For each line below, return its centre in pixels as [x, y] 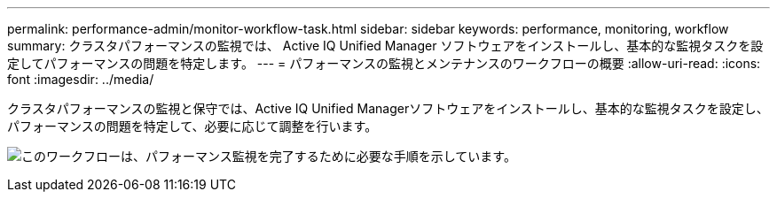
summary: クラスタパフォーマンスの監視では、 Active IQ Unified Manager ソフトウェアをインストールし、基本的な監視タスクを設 [385, 46]
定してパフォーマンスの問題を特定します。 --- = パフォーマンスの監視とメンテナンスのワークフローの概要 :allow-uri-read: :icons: [384, 63]
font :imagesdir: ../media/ [81, 79]
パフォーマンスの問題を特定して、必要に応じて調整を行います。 [192, 126]
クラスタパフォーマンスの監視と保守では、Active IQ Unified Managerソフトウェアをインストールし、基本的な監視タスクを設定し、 [388, 108]
